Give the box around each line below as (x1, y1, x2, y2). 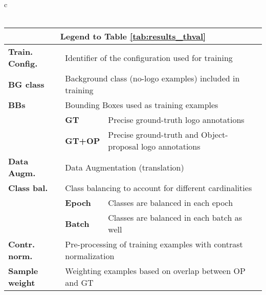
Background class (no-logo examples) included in (65, 72, 240, 85)
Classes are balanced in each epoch (108, 197, 233, 209)
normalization (65, 250, 115, 262)
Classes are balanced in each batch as (108, 212, 242, 224)
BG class (8, 78, 45, 90)
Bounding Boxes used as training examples (65, 99, 218, 111)
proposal (108, 140, 139, 153)
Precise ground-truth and (108, 129, 198, 141)
